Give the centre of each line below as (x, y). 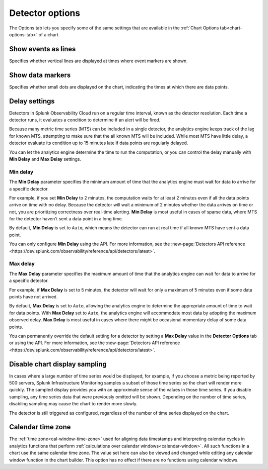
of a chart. (49, 34)
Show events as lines (43, 49)
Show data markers (40, 75)
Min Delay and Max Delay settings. (45, 159)
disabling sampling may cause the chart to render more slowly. (73, 404)
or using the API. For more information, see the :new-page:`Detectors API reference (95, 343)
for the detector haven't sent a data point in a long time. (66, 219)
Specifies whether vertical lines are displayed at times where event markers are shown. (99, 61)
